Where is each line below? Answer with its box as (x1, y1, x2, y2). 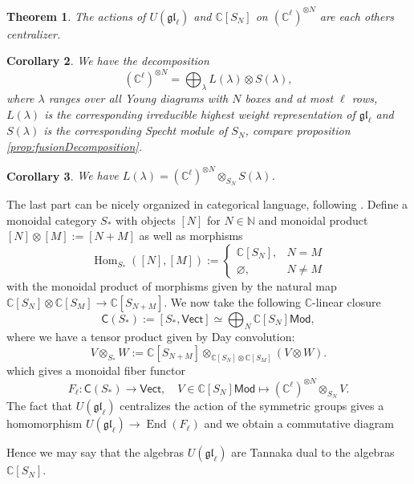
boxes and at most (245, 89, 334, 106)
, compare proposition (245, 122, 351, 139)
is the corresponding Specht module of (43, 122, 228, 139)
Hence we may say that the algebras (6, 444, 185, 461)
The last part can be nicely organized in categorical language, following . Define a (6, 196, 408, 213)
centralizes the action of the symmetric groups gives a (120, 397, 384, 414)
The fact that (6, 397, 73, 414)
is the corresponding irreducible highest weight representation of (44, 105, 355, 122)
